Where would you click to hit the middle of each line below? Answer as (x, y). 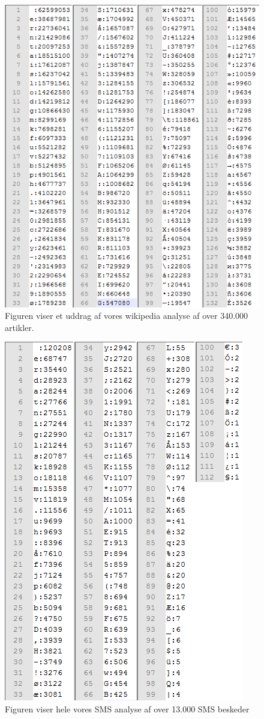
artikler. (19, 327)
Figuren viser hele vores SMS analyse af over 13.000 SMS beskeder (127, 708)
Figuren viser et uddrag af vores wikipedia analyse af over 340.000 (127, 316)
